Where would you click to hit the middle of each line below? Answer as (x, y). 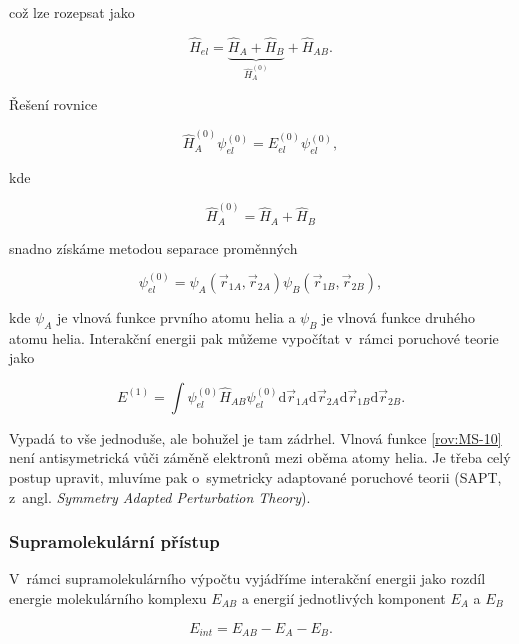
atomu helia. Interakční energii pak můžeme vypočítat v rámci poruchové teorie (254, 337)
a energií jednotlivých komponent (343, 597)
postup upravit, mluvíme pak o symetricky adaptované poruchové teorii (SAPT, (255, 476)
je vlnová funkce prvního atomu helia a (176, 316)
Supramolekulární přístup (114, 541)
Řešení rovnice (53, 103)
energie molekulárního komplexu (108, 597)
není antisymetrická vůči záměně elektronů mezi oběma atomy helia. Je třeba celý (260, 457)
